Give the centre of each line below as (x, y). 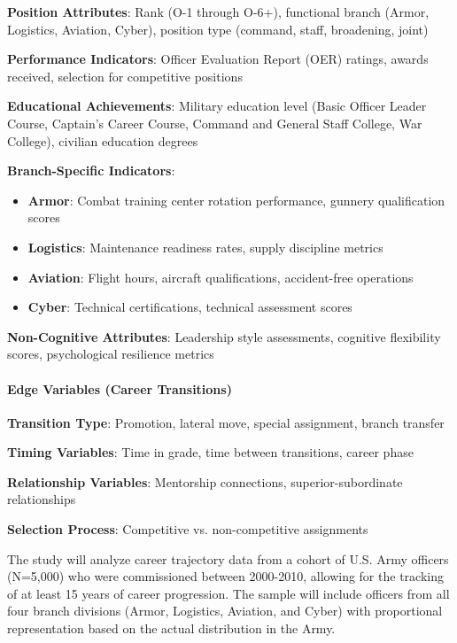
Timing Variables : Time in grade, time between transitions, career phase (210, 452)
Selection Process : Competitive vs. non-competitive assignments (188, 529)
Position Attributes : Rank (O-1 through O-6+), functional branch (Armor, (218, 12)
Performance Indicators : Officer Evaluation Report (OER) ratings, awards (218, 59)
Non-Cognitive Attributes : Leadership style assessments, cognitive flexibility (224, 336)
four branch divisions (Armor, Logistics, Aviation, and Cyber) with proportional (225, 611)
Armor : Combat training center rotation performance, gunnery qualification (236, 200)
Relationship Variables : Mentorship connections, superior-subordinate (205, 481)
